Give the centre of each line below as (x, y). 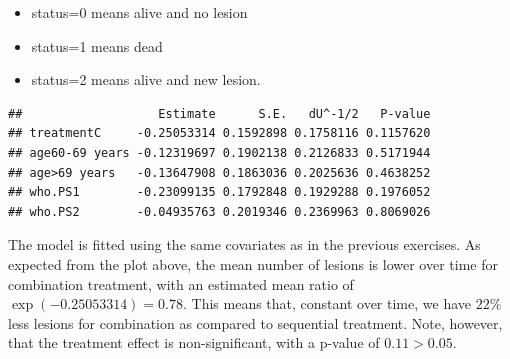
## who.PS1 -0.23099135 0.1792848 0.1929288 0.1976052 (219, 192)
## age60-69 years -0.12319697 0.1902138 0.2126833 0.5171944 (219, 152)
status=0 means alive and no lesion (139, 12)
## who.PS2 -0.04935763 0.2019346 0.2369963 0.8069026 (219, 211)
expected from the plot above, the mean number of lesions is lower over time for (253, 263)
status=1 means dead (97, 45)
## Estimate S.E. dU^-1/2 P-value (219, 113)
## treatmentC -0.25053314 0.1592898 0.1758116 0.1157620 (219, 133)
